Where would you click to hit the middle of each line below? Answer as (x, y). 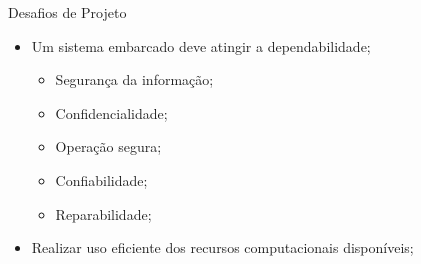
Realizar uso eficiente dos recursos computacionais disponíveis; (222, 247)
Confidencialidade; (111, 112)
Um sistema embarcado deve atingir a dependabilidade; (201, 45)
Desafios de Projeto (67, 12)
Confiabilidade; (101, 179)
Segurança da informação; (134, 79)
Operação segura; (108, 146)
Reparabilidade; (103, 213)
